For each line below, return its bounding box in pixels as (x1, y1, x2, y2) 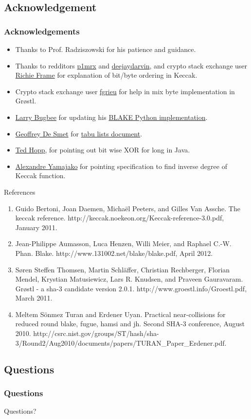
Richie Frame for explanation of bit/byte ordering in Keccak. (15, 70, 197, 80)
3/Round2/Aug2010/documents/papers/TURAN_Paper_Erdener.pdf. (15, 337, 227, 348)
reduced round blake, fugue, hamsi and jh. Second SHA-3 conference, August (15, 318, 245, 329)
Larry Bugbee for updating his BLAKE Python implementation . (15, 112, 208, 122)
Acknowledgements (4, 25, 80, 37)
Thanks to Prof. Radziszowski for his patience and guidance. (15, 44, 196, 54)
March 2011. (15, 293, 53, 303)
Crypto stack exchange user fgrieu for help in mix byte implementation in (15, 86, 235, 96)
